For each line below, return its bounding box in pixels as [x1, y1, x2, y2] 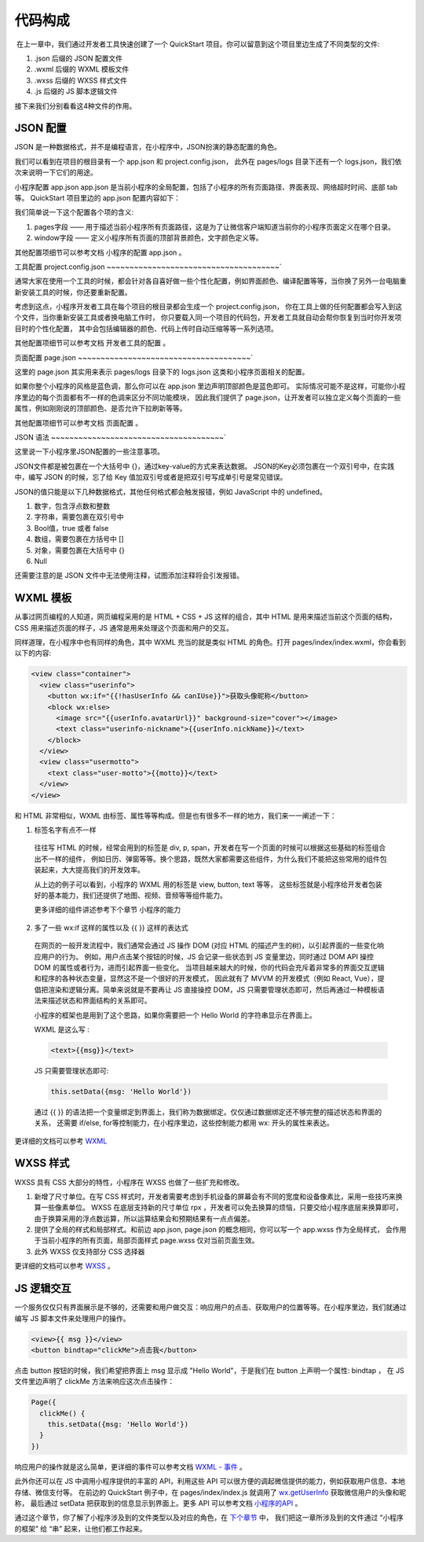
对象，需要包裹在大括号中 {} [34, 545, 125, 554]
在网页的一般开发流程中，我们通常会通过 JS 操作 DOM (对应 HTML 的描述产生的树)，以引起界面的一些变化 [34, 940, 378, 951]
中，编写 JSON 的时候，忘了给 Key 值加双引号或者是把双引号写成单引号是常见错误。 [14, 473, 287, 482]
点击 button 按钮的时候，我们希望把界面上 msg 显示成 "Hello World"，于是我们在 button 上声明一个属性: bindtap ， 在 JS [14, 1365, 404, 1375]
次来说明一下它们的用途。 [14, 167, 97, 177]
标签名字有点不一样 [34, 826, 97, 835]
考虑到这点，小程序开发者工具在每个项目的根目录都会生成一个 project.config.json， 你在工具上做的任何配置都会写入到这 [14, 302, 403, 311]
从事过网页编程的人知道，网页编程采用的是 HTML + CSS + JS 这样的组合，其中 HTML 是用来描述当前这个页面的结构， [14, 612, 397, 621]
